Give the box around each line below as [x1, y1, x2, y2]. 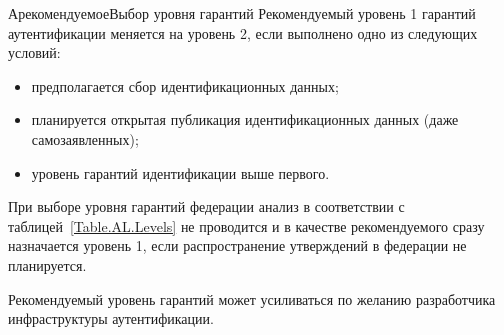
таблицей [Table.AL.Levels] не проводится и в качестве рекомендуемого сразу [8, 215, 485, 236]
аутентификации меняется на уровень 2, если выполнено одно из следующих [8, 22, 478, 43]
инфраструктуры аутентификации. [8, 308, 214, 329]
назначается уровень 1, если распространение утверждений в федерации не [8, 235, 467, 256]
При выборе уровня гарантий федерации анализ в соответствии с [8, 196, 405, 217]
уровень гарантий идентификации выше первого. [31, 162, 330, 183]
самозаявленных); [31, 128, 139, 149]
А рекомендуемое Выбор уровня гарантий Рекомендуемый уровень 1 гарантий [8, 3, 476, 23]
